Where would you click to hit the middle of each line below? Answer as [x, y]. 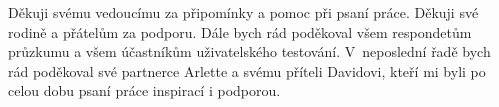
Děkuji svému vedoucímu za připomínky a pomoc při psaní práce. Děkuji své [243, 12]
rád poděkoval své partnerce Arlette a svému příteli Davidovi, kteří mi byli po [247, 70]
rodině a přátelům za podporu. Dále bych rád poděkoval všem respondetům [240, 31]
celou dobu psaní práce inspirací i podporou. [144, 90]
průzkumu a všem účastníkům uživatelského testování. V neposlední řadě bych [249, 51]
